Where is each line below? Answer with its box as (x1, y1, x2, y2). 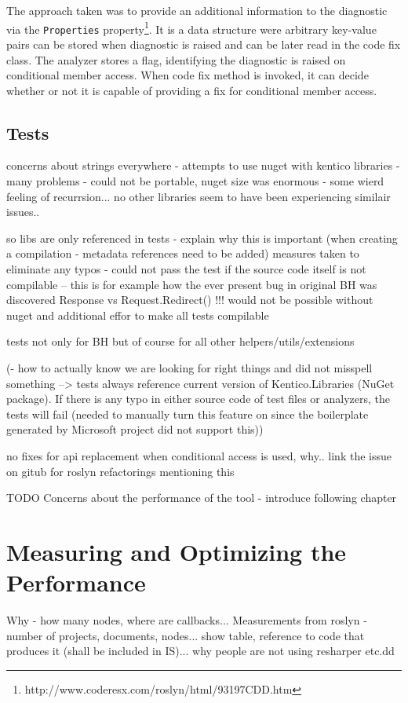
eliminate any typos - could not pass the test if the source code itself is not (6, 261, 366, 277)
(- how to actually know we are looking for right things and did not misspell (6, 360, 373, 376)
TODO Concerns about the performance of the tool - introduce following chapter (6, 489, 397, 506)
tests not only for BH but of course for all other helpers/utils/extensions (6, 333, 355, 350)
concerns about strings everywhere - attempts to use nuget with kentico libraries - (6, 157, 400, 174)
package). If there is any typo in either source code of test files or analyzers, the (6, 390, 390, 407)
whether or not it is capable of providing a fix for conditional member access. (6, 82, 377, 98)
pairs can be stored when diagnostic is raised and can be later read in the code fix (6, 35, 401, 52)
